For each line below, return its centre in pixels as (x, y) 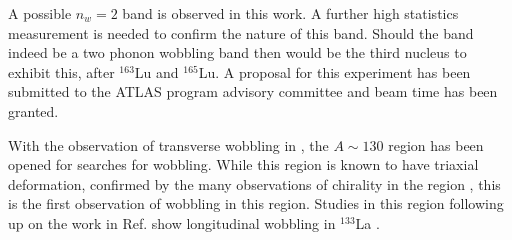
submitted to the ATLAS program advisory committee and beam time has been (253, 91)
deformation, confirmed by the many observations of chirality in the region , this (254, 183)
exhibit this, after (61, 71)
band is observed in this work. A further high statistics (290, 13)
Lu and (156, 71)
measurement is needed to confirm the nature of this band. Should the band (241, 32)
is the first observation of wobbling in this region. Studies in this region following (256, 203)
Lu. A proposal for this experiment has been (334, 71)
